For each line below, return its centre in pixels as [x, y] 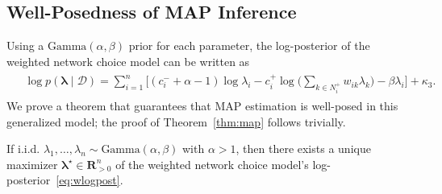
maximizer [32, 164]
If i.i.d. [23, 149]
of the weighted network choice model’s [212, 164]
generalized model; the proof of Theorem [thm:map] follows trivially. [176, 121]
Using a [25, 45]
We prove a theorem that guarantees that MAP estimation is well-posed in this [202, 106]
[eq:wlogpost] [88, 180]
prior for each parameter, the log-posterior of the [249, 45]
